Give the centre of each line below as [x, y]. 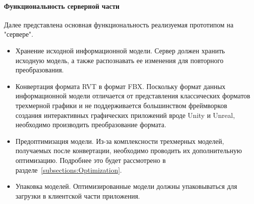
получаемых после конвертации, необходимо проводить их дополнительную [129, 150]
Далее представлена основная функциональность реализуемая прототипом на [119, 24]
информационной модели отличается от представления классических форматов [133, 96]
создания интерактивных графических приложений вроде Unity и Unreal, [125, 115]
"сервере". [19, 34]
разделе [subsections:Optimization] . [69, 170]
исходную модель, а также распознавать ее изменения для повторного [119, 60]
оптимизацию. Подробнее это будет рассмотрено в [91, 160]
